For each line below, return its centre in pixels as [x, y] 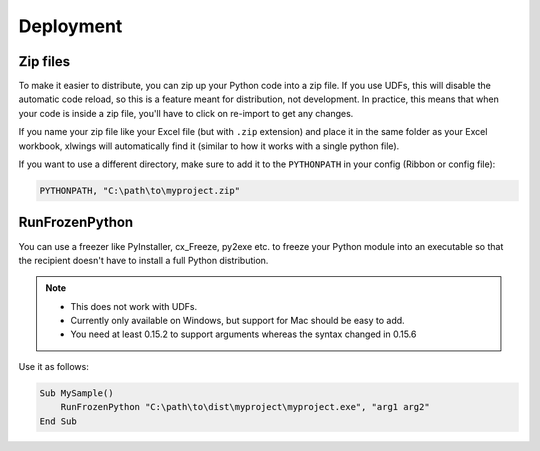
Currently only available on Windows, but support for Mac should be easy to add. [237, 321]
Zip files [44, 61]
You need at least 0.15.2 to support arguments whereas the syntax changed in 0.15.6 [243, 334]
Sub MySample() [76, 393]
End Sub [58, 421]
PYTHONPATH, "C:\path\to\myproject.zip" [139, 190]
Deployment [70, 26]
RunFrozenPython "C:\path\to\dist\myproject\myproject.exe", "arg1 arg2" [245, 407]
